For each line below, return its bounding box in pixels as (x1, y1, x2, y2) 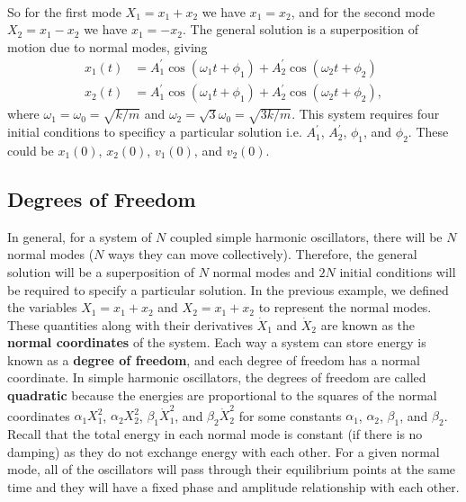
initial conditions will (339, 262, 456, 281)
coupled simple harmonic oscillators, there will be (170, 227, 443, 246)
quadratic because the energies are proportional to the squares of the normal (7, 386, 437, 405)
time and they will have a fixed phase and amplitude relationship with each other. (7, 477, 460, 496)
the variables (7, 298, 77, 317)
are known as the (320, 315, 416, 334)
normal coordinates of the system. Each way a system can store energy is (7, 333, 426, 352)
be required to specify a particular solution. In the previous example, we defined (7, 280, 449, 299)
